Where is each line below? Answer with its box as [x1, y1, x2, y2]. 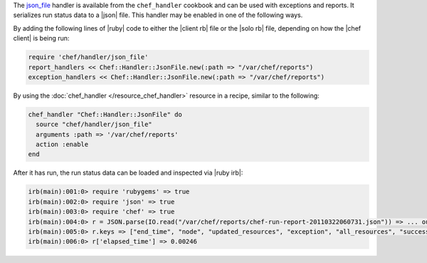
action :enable [36, 140, 89, 149]
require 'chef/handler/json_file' [28, 53, 149, 61]
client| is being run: [13, 34, 70, 43]
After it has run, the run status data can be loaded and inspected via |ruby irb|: [13, 168, 243, 177]
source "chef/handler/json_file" [36, 120, 152, 128]
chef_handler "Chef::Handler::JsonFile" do [28, 110, 183, 118]
